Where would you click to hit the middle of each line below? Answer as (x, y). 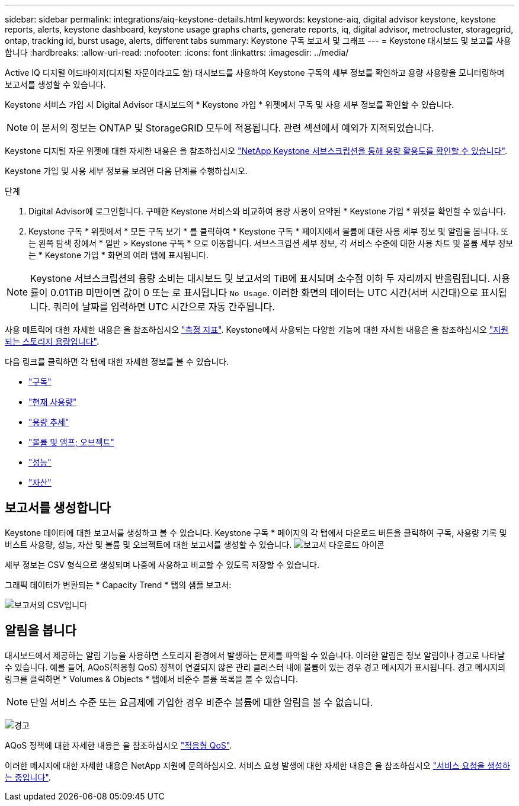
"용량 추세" (49, 422)
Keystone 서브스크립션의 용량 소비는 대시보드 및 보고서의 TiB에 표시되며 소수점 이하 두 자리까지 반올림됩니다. (260, 278)
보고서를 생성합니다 (58, 508)
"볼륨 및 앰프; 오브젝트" (71, 442)
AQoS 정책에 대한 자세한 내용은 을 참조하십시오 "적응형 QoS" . (118, 745)
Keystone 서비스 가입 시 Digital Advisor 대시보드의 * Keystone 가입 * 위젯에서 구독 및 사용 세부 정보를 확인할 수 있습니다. (230, 105)
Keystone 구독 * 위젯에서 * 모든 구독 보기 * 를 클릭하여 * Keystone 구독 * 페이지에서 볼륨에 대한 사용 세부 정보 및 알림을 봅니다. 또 (268, 231)
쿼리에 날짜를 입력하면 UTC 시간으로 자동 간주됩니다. (164, 307)
